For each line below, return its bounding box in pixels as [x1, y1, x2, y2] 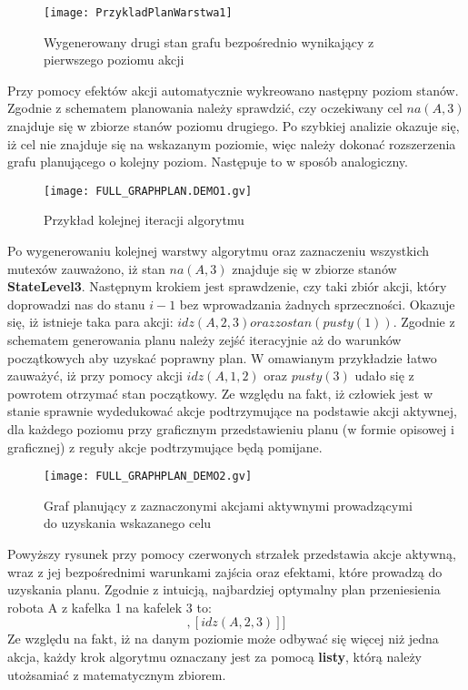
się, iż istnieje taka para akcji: [7, 312, 174, 331]
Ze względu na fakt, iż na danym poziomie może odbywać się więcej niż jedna [7, 629, 439, 648]
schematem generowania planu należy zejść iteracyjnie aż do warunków [7, 330, 402, 350]
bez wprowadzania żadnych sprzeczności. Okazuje [179, 294, 455, 313]
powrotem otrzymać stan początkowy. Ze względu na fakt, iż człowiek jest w [7, 383, 433, 402]
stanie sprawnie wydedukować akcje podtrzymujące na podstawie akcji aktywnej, [7, 401, 457, 421]
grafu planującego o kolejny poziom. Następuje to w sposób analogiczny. [7, 152, 408, 171]
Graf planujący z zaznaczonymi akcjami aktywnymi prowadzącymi [44, 495, 413, 514]
